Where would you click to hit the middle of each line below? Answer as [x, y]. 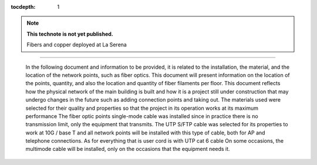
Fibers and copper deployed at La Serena [77, 45]
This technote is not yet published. [70, 34]
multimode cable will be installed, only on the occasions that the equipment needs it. [128, 149]
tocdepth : [23, 7]
